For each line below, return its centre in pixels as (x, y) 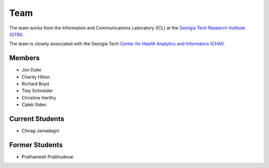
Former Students (36, 145)
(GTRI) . (17, 34)
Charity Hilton (36, 77)
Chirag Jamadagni (41, 131)
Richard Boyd (35, 84)
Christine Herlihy (39, 97)
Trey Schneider (37, 91)
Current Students (37, 119)
